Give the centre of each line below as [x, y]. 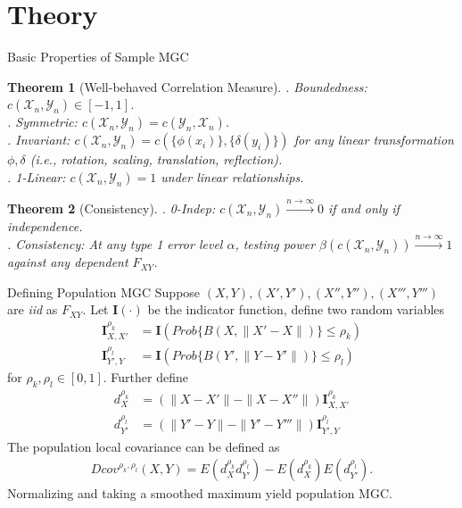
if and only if [364, 208]
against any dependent [68, 262]
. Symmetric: [42, 122]
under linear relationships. [232, 176]
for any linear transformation [374, 140]
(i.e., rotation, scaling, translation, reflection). [156, 159]
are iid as [33, 309]
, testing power [275, 244]
